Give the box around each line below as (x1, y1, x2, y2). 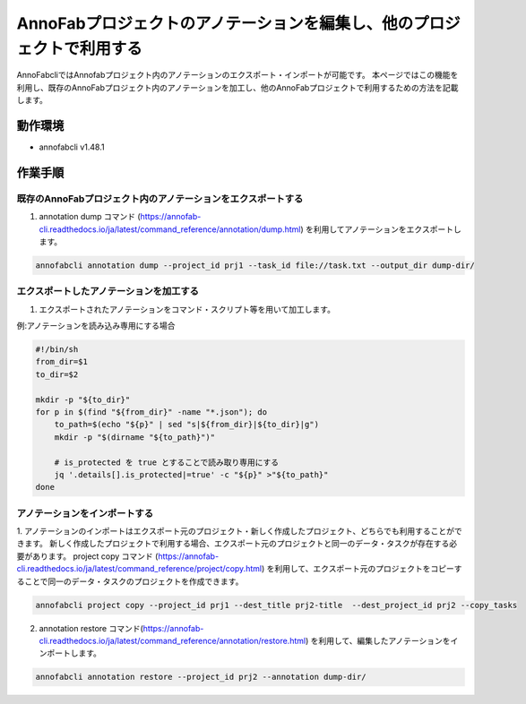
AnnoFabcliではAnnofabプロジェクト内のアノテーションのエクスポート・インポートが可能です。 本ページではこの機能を (16, 70, 459, 81)
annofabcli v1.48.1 (39, 142, 105, 152)
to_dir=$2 (35, 369, 79, 380)
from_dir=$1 (35, 356, 89, 367)
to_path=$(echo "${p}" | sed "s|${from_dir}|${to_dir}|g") (54, 419, 320, 430)
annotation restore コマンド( (39, 622, 143, 633)
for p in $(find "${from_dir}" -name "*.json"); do (35, 408, 268, 417)
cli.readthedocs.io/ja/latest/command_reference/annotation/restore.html (39, 636, 306, 647)
